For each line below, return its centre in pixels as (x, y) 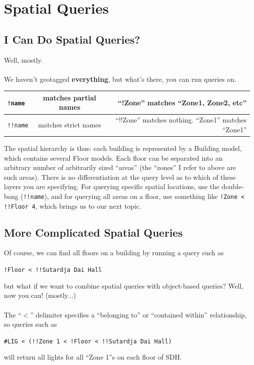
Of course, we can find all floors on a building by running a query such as (114, 253)
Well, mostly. (23, 60)
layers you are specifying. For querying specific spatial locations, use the (112, 186)
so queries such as (31, 324)
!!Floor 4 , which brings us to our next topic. (73, 206)
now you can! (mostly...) (40, 295)
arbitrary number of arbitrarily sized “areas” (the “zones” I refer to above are (120, 167)
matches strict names (69, 125)
